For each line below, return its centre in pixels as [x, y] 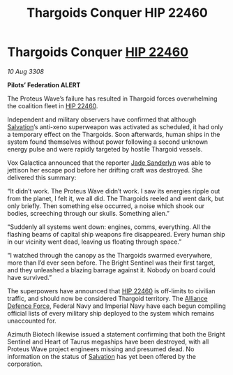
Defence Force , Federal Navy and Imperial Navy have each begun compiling [117, 306]
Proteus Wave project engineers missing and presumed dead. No [101, 349]
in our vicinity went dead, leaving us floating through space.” [95, 242]
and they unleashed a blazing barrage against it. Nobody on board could [111, 270]
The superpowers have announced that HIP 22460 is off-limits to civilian [111, 291]
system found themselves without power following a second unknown [107, 142]
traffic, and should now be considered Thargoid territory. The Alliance [107, 298]
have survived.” [30, 277]
